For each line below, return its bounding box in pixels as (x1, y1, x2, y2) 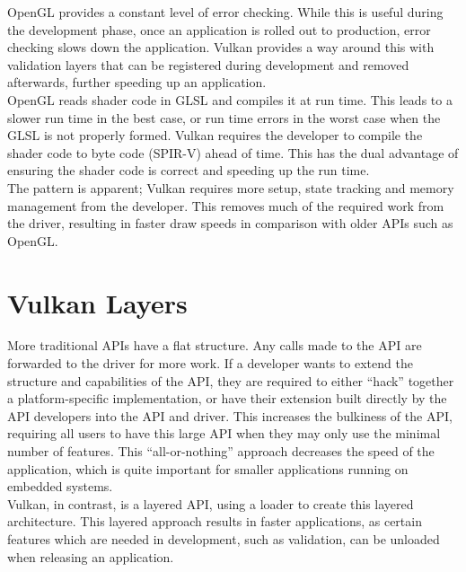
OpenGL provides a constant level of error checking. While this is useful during (7, 3, 444, 21)
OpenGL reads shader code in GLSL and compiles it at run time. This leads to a (7, 90, 453, 109)
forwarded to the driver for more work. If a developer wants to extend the (7, 354, 413, 373)
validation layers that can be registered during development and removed (7, 55, 409, 74)
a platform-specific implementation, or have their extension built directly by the (7, 389, 447, 408)
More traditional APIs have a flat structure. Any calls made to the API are (7, 336, 422, 355)
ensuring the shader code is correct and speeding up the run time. (7, 161, 370, 180)
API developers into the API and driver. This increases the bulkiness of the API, (7, 406, 453, 425)
